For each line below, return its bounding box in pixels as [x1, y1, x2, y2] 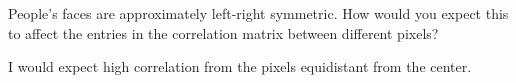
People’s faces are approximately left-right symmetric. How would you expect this [8, 3, 509, 23]
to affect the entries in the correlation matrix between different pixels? [8, 22, 439, 43]
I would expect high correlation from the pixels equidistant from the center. [8, 56, 472, 77]
